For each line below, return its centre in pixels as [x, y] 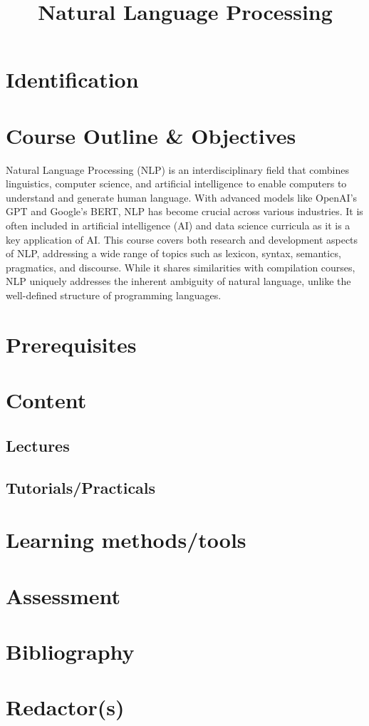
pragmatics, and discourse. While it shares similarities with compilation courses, [181, 267]
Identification [72, 79]
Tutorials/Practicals [81, 487]
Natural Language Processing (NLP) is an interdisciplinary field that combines [178, 169]
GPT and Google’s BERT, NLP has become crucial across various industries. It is [184, 211]
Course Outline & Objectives [151, 135]
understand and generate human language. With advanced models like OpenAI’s [182, 197]
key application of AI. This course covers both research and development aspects [182, 239]
